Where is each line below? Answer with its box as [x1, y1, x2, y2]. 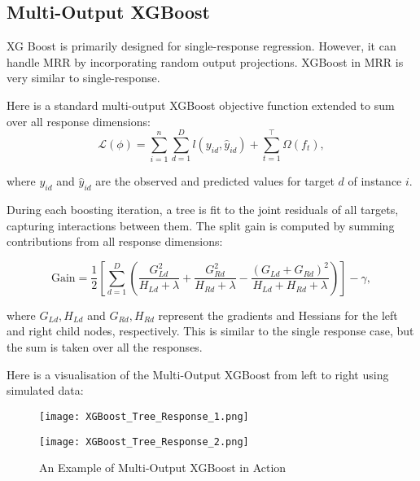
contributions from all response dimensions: [7, 233, 223, 250]
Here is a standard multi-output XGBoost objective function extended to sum [7, 96, 395, 113]
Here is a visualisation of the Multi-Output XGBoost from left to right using [7, 365, 389, 383]
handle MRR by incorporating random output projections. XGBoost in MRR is [7, 53, 404, 70]
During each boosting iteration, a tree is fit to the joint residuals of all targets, [7, 201, 399, 218]
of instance [348, 173, 402, 190]
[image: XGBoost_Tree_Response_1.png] [39, 410, 249, 422]
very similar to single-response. [7, 69, 160, 86]
